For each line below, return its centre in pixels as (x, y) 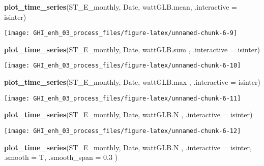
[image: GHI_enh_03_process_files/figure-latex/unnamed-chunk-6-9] (121, 33)
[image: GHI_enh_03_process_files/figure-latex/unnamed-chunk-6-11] (123, 98)
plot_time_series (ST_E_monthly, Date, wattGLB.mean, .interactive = (121, 7)
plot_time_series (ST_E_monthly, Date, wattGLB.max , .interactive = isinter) (132, 82)
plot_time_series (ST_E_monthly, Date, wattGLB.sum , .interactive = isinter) (132, 49)
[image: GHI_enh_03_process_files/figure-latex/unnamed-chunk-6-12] (123, 131)
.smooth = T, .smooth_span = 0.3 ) (61, 157)
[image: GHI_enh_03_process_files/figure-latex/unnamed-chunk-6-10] (123, 66)
